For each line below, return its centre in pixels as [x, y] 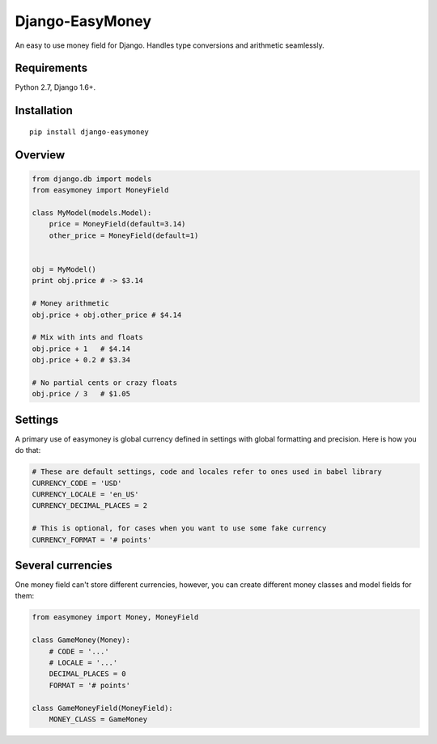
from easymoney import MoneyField [100, 190]
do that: [28, 450]
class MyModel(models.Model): [92, 213]
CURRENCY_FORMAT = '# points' [92, 539]
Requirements [51, 68]
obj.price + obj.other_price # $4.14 [107, 315]
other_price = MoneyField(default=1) [124, 235]
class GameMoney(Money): [81, 640]
